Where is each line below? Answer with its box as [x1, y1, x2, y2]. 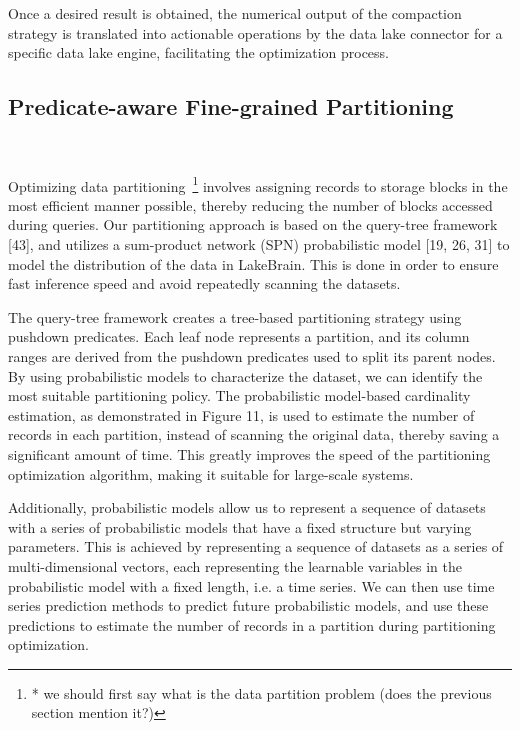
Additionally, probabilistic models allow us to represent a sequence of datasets [8, 497, 486, 518]
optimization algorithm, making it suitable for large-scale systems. [8, 463, 414, 484]
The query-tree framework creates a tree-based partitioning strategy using [8, 306, 462, 327]
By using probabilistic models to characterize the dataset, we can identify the [8, 365, 483, 386]
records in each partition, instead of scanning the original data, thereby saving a [8, 424, 500, 445]
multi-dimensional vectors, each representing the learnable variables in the [8, 555, 462, 576]
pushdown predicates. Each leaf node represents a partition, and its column [8, 326, 470, 347]
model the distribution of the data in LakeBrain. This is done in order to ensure [8, 253, 499, 274]
